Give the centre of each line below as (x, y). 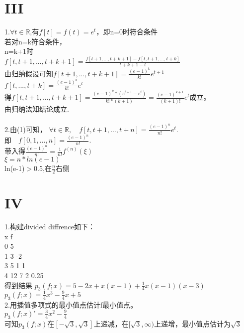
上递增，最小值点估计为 (193, 323)
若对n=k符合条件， (36, 41)
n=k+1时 (19, 51)
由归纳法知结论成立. (37, 108)
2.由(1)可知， (26, 129)
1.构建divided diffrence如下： (50, 226)
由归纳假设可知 (29, 73)
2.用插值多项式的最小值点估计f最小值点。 (71, 304)
